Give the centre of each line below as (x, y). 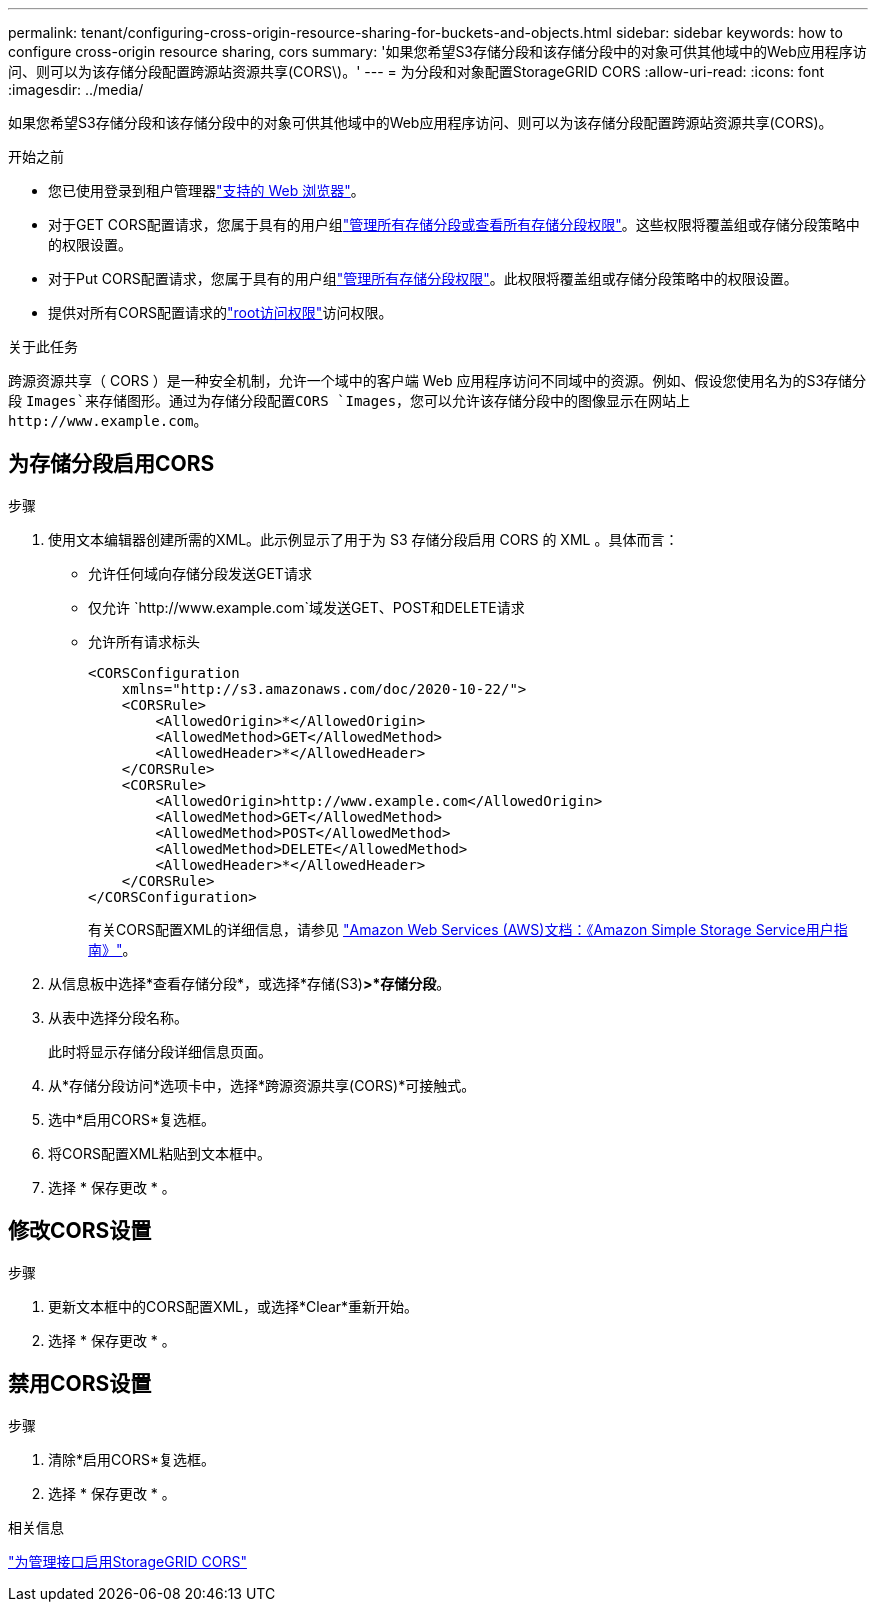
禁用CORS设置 (80, 1384)
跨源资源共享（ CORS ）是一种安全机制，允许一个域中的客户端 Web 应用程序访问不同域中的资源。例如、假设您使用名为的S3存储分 (437, 380)
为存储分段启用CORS (111, 464)
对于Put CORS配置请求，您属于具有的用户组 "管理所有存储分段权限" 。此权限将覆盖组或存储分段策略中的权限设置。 (423, 278)
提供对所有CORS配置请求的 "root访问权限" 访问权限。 (220, 312)
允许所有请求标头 (144, 641)
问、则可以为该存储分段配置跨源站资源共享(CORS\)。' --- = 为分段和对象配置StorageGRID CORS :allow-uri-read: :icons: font (416, 71)
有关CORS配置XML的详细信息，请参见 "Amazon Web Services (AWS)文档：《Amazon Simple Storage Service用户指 (468, 929)
